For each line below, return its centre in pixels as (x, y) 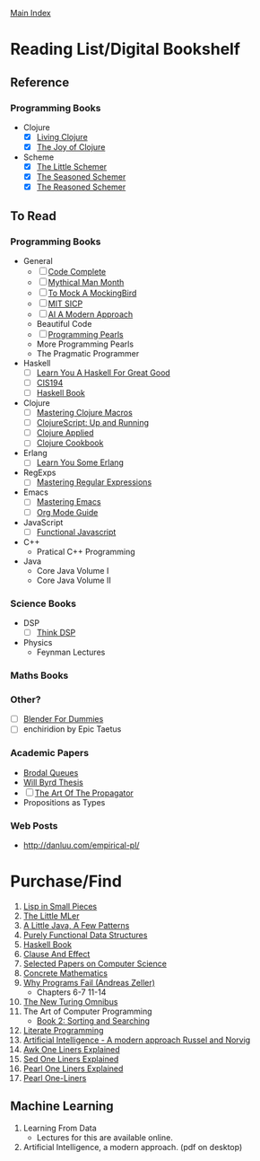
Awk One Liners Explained (71, 1049)
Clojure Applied (65, 433)
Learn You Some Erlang (80, 462)
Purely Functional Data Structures (85, 935)
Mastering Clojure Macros (84, 413)
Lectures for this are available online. (104, 1137)
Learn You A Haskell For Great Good (104, 373)
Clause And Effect (56, 954)
